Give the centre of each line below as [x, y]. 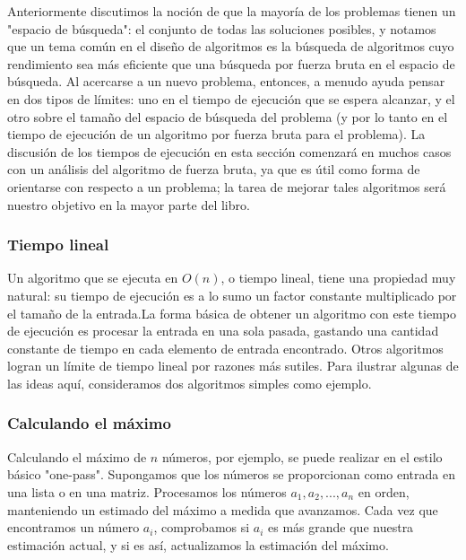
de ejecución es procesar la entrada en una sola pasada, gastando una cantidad [223, 331]
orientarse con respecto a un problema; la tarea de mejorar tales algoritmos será [227, 186]
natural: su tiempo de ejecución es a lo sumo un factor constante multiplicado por [232, 295]
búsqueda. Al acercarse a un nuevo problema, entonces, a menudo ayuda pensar [226, 81]
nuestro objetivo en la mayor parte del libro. [129, 204]
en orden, [384, 491]
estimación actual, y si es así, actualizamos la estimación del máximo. [198, 544]
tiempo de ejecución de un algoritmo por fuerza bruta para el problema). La [216, 134]
